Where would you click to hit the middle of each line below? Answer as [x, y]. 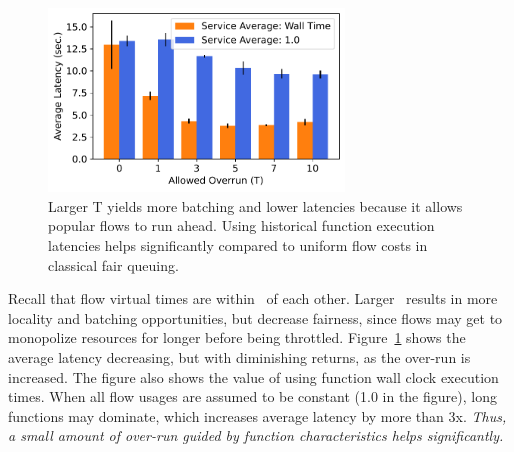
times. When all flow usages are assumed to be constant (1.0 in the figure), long [252, 396]
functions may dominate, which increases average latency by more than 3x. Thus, [257, 415]
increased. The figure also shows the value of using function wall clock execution [253, 376]
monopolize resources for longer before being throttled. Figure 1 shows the [237, 337]
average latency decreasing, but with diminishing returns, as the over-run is [239, 356]
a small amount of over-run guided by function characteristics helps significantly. [256, 435]
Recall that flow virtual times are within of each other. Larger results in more [253, 298]
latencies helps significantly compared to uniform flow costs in [238, 245]
